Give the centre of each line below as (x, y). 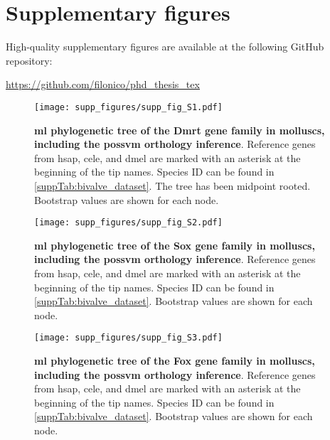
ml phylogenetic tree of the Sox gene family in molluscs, (175, 245)
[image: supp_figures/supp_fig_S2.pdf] (128, 223)
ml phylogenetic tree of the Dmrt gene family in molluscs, (180, 130)
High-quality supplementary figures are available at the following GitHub (165, 47)
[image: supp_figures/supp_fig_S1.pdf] (128, 107)
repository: (29, 60)
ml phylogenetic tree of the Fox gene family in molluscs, (175, 360)
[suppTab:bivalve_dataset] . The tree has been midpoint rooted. (172, 185)
